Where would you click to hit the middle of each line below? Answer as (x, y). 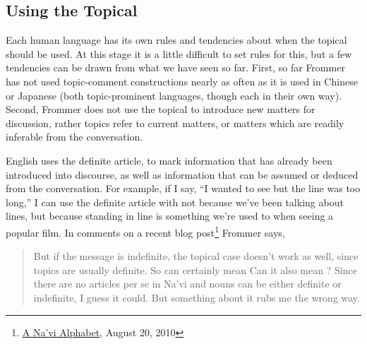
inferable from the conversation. (74, 137)
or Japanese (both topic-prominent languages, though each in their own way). (174, 95)
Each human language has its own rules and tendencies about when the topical (176, 40)
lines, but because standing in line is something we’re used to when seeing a (170, 216)
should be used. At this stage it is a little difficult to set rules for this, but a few (179, 53)
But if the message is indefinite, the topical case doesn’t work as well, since (196, 256)
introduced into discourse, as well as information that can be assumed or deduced (182, 174)
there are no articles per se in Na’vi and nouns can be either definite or (187, 284)
